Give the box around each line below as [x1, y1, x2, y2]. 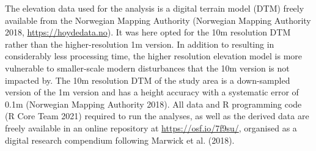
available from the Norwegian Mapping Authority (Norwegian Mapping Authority [5, 13, 311, 26]
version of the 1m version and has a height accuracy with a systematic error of [5, 86, 299, 98]
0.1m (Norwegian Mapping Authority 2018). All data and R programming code [5, 97, 302, 110]
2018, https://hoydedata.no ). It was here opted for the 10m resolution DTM [5, 26, 291, 39]
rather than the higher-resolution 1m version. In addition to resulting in [5, 37, 274, 50]
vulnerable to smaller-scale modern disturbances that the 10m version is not [5, 61, 290, 74]
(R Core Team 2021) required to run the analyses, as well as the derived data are [5, 109, 309, 122]
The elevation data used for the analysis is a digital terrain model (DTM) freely [5, 2, 304, 14]
